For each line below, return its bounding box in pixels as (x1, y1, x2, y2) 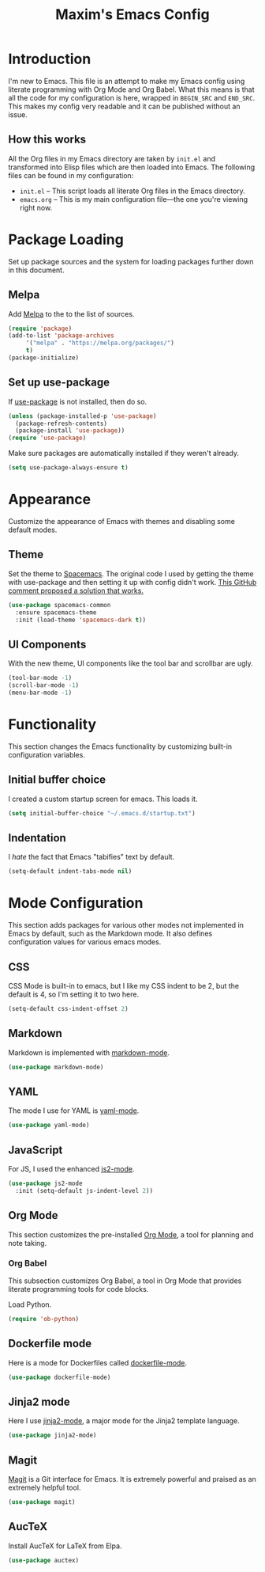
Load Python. (8, 1300, 52, 1309)
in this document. (8, 265, 65, 275)
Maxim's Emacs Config (54, 6, 211, 24)
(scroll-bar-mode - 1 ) (8, 682, 80, 689)
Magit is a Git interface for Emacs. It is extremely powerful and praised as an (8, 1474, 256, 1483)
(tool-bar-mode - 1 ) (8, 674, 73, 682)
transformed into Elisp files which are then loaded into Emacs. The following (8, 162, 256, 172)
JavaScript (8, 1143, 63, 1156)
